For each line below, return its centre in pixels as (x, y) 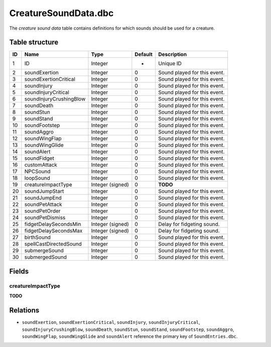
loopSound (37, 178)
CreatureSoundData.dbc (61, 13)
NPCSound (37, 172)
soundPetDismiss (45, 217)
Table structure (34, 42)
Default (144, 54)
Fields (19, 271)
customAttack (41, 165)
